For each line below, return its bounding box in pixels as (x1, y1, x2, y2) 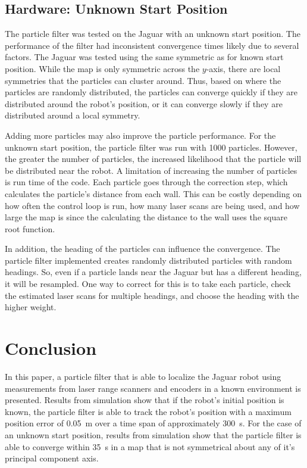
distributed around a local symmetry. (5, 109, 140, 121)
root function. (5, 222, 55, 235)
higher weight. (5, 301, 57, 313)
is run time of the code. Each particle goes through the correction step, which (5, 176, 288, 188)
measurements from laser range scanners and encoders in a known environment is (5, 382, 301, 394)
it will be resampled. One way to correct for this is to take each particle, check (5, 277, 291, 290)
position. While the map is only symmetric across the (5, 62, 200, 74)
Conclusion (5, 336, 97, 360)
